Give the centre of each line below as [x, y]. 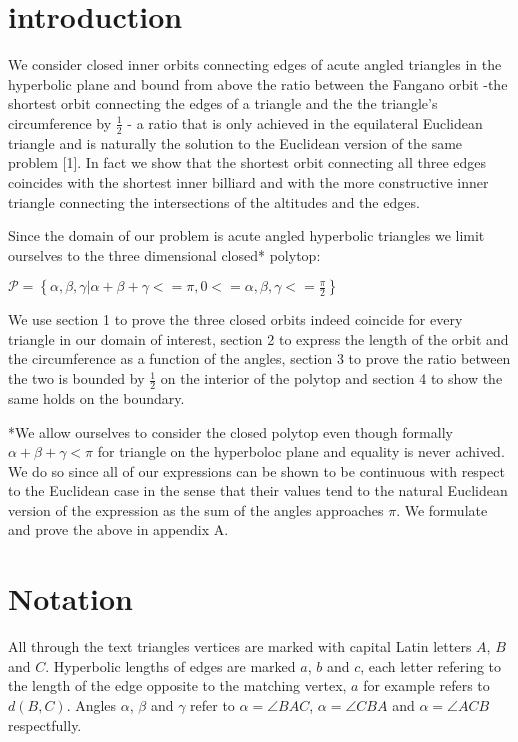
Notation [70, 598]
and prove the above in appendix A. [118, 529]
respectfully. [45, 724]
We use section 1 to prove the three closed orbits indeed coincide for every [235, 319]
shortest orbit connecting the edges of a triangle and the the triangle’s [223, 103]
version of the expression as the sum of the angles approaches [196, 509]
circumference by [60, 122]
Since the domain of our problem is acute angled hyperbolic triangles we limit [246, 235]
